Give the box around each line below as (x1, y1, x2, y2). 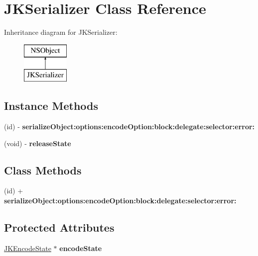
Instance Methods (4, 98, 98, 113)
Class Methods (4, 162, 82, 177)
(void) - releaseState (4, 138, 71, 148)
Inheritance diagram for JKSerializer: (4, 27, 118, 37)
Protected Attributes (4, 220, 115, 235)
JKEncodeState (4, 243, 51, 253)
